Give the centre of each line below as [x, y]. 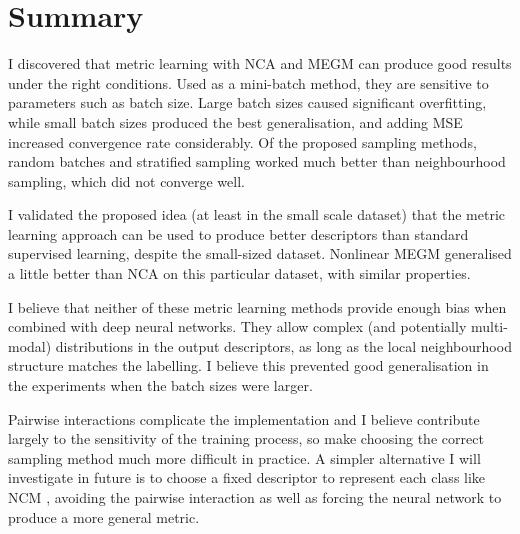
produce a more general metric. [104, 516]
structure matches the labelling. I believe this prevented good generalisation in [248, 365]
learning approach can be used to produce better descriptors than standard [238, 233]
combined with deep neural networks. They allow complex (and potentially [237, 326]
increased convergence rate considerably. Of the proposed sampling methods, [242, 141]
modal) [30, 345]
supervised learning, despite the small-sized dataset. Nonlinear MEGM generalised [260, 253]
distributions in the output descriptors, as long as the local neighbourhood [283, 345]
